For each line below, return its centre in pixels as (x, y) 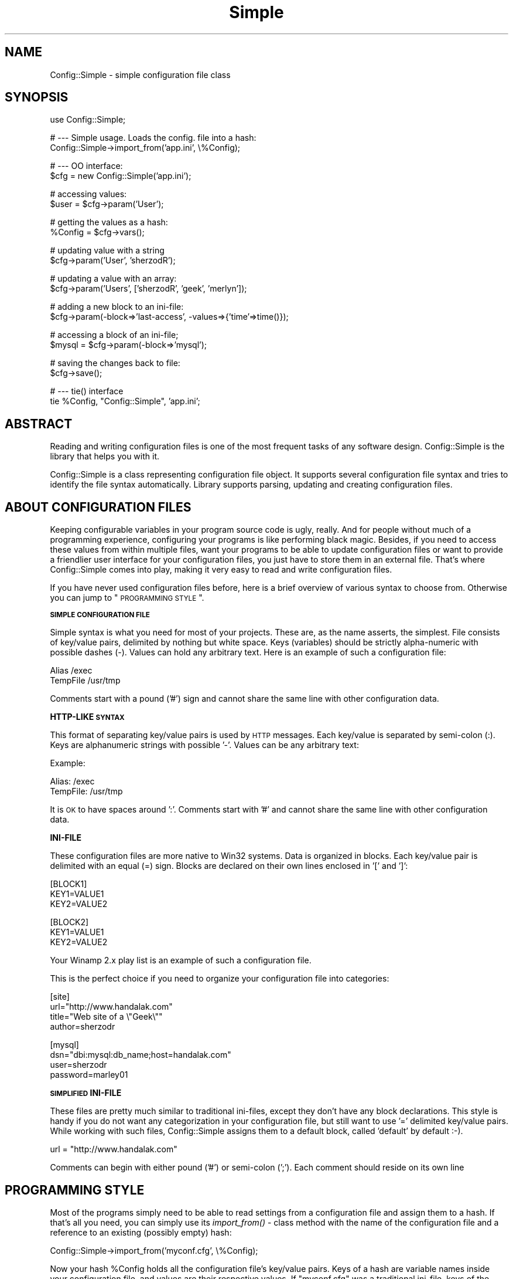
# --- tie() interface (87, 391)
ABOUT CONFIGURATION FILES (98, 507)
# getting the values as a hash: (109, 222)
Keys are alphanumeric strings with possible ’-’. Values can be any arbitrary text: (204, 745)
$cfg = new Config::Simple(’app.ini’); (121, 176)
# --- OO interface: (86, 166)
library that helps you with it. (105, 456)
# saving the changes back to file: (115, 363)
